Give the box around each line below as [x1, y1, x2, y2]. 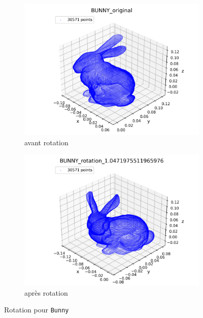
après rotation [24, 287, 68, 298]
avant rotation [24, 137, 69, 147]
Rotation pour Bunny [4, 304, 69, 315]
